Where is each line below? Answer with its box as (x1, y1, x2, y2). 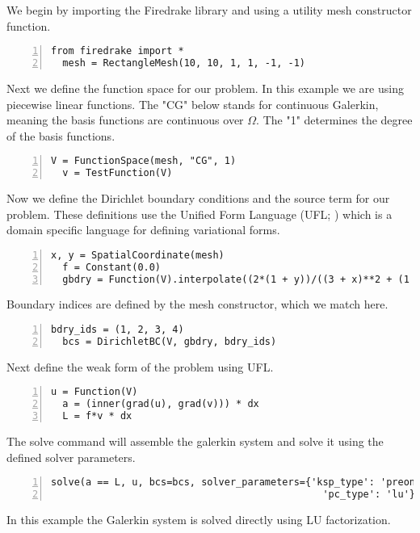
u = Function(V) (51, 386, 138, 398)
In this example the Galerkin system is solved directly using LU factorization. (6, 510, 391, 527)
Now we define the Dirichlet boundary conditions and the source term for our (6, 190, 390, 207)
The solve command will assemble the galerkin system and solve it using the (6, 433, 384, 450)
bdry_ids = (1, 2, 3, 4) (51, 324, 184, 336)
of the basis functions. (6, 127, 115, 144)
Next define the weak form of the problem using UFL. (6, 358, 274, 375)
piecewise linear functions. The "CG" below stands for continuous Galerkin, (6, 95, 379, 112)
